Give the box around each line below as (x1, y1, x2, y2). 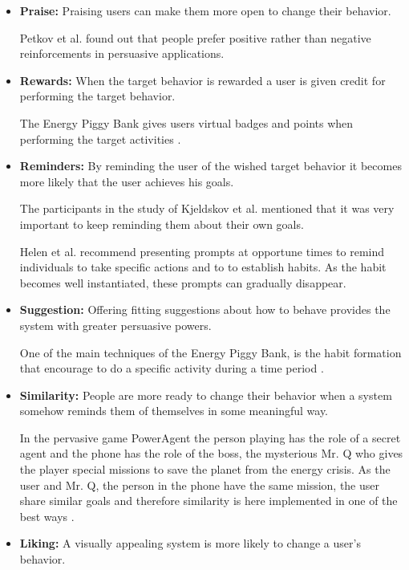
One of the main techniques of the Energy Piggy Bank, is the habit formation (19, 344, 402, 360)
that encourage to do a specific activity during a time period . (19, 360, 324, 377)
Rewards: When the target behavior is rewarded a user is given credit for (19, 71, 386, 88)
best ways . (19, 507, 75, 524)
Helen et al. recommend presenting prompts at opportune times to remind (19, 242, 385, 259)
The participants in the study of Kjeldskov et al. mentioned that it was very (19, 200, 395, 217)
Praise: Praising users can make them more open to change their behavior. (19, 2, 391, 18)
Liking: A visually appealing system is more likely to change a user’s (19, 535, 361, 552)
